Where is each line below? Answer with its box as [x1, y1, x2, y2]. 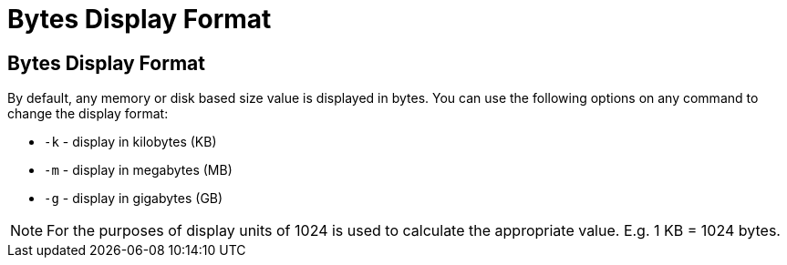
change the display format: [7, 106, 169, 122]
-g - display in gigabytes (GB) [44, 190, 223, 207]
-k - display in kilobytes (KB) [44, 134, 217, 150]
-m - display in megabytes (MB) [44, 162, 233, 178]
